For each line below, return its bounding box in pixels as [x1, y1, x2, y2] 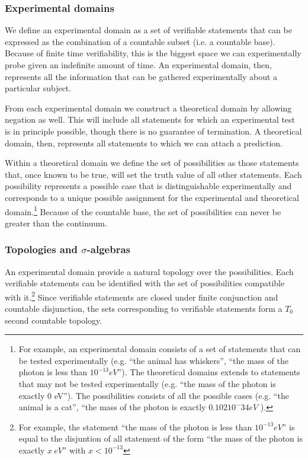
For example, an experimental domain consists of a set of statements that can [18, 343, 301, 355]
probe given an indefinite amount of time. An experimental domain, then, [5, 59, 272, 71]
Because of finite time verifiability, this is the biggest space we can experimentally [5, 47, 301, 59]
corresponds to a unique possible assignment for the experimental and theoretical [5, 191, 299, 203]
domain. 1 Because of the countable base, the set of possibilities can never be [5, 203, 281, 218]
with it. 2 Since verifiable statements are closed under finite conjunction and [5, 289, 278, 303]
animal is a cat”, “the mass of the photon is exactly [18, 401, 206, 413]
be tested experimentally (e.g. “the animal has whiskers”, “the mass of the [18, 354, 288, 366]
